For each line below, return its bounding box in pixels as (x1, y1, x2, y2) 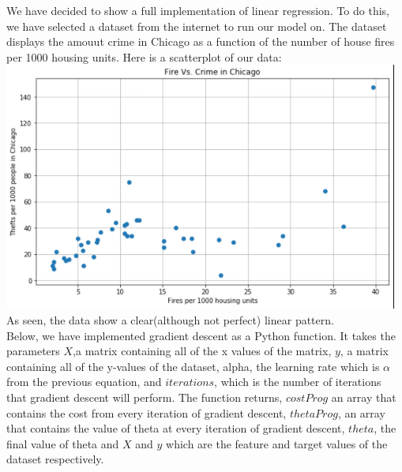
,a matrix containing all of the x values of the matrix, (73, 343, 332, 359)
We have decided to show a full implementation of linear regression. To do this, (6, 2, 389, 18)
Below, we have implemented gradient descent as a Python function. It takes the (6, 327, 396, 343)
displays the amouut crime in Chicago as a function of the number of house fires (6, 33, 395, 50)
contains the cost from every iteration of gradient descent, (6, 404, 287, 421)
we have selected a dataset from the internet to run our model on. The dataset (6, 17, 387, 34)
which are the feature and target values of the (166, 435, 388, 451)
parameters (6, 343, 60, 359)
